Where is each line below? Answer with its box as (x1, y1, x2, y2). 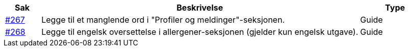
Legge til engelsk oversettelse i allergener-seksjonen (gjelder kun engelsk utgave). (41, 27, 359, 37)
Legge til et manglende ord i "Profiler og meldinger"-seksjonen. (41, 15, 285, 25)
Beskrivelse (176, 3, 223, 13)
